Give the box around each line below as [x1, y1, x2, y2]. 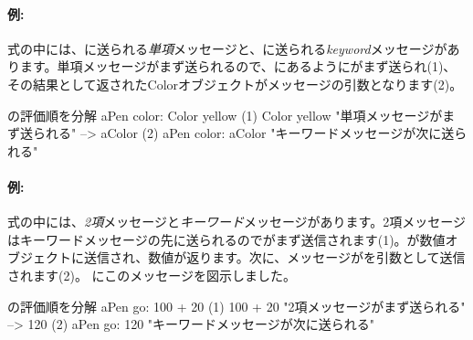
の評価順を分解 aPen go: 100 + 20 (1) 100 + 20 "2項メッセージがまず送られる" [7, 296, 466, 315]
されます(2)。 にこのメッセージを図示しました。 [7, 265, 296, 284]
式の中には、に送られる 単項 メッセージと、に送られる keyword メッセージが [7, 38, 447, 58]
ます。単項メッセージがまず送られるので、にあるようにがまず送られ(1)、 [19, 57, 457, 76]
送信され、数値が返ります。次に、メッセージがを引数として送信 [83, 248, 466, 267]
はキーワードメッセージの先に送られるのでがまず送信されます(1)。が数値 [7, 229, 446, 249]
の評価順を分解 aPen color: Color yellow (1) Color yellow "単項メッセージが [7, 105, 443, 124]
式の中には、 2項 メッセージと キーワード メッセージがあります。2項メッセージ [7, 212, 466, 231]
